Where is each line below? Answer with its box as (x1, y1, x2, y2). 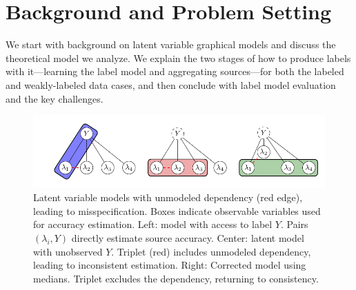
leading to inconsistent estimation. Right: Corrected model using (33, 258, 306, 272)
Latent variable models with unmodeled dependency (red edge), (33, 190, 303, 205)
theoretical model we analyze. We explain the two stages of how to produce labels (6, 50, 351, 65)
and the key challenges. (6, 91, 103, 105)
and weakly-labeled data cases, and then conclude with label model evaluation (6, 77, 336, 92)
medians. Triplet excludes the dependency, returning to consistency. (33, 271, 319, 285)
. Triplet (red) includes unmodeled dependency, (111, 244, 311, 258)
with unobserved (33, 244, 103, 258)
